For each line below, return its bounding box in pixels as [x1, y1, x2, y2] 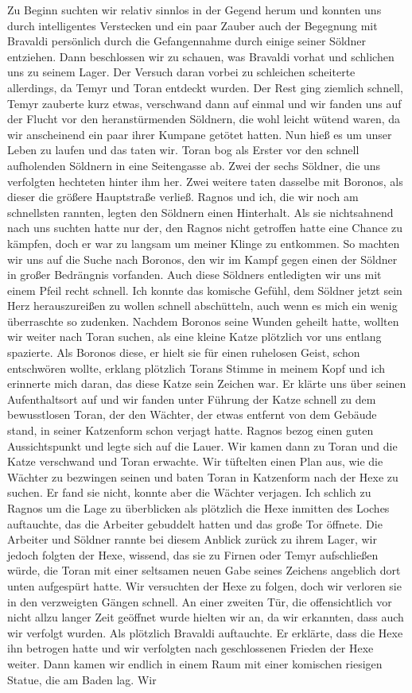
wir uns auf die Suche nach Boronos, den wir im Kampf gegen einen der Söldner [7, 250, 398, 267]
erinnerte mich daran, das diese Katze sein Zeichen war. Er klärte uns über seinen [7, 375, 406, 392]
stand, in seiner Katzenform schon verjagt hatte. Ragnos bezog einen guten [7, 422, 374, 439]
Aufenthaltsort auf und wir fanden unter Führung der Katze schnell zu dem [7, 390, 376, 407]
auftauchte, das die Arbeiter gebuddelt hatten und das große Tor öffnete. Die [7, 515, 383, 532]
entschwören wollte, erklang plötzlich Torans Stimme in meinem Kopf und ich [7, 359, 386, 376]
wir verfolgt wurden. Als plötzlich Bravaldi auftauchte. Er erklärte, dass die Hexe [7, 624, 403, 641]
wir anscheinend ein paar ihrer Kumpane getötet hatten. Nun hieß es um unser [7, 126, 392, 142]
